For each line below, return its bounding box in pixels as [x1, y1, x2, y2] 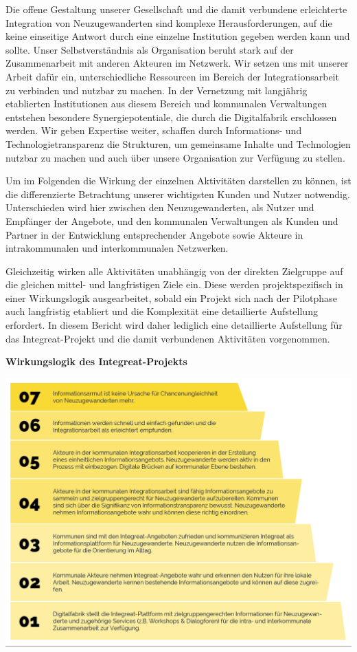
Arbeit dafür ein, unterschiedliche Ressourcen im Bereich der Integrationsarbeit [5, 69, 339, 83]
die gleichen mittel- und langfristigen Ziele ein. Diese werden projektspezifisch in [5, 277, 343, 292]
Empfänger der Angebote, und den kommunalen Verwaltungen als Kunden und [5, 213, 338, 228]
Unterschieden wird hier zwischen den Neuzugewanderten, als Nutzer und [5, 200, 314, 215]
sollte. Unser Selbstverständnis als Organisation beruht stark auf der [5, 42, 294, 56]
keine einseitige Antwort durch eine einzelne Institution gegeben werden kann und [5, 29, 350, 43]
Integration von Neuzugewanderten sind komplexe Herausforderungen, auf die [5, 15, 332, 30]
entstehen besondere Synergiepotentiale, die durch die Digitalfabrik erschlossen [5, 109, 337, 124]
